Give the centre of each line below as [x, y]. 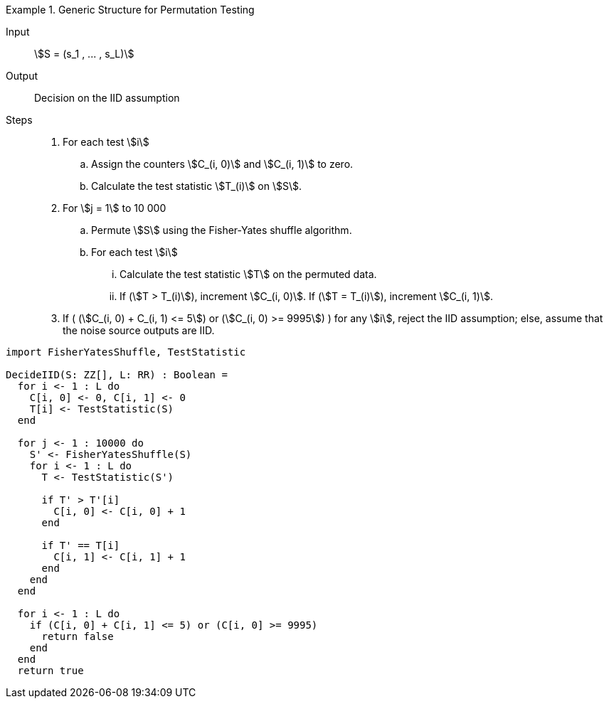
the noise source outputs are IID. [139, 330]
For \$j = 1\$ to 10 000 [115, 208]
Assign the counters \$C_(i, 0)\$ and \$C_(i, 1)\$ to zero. [222, 164]
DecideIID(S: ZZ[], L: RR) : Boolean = [117, 375]
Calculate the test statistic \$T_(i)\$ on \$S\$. [197, 186]
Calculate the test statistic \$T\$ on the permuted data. [248, 274]
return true [51, 671]
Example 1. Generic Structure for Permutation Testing [130, 10]
